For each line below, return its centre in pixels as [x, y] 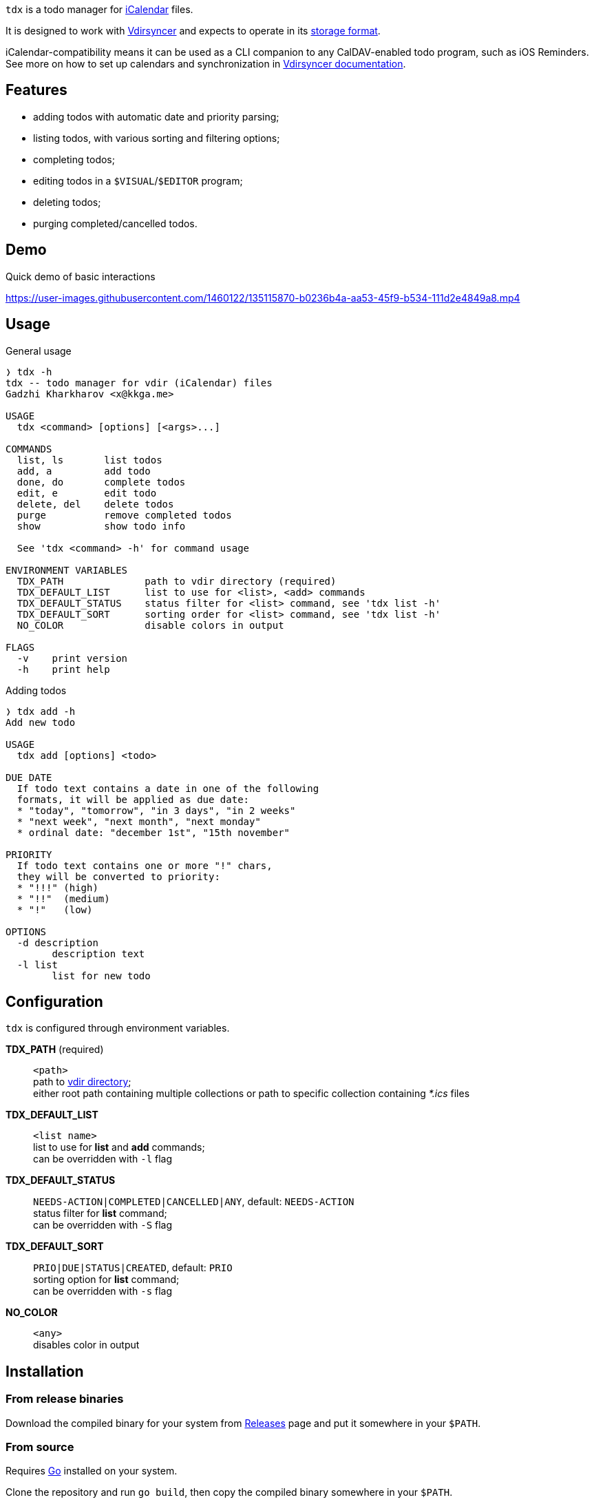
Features [36, 90]
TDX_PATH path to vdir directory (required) [177, 581]
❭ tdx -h [29, 372]
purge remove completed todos [124, 515]
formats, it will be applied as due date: [133, 799]
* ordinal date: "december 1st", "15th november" [153, 832]
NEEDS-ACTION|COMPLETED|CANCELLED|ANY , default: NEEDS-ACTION [194, 1202]
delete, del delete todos [95, 504]
